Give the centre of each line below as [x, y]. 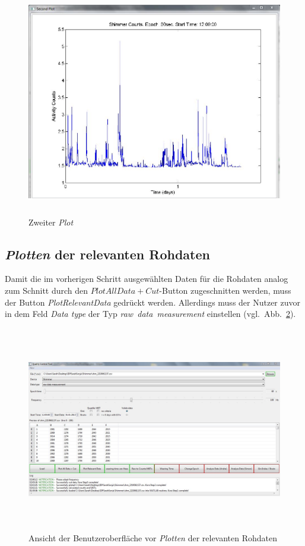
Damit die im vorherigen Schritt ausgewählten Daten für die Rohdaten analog [147, 279]
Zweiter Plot [51, 222]
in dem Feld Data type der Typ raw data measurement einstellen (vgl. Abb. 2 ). [150, 314]
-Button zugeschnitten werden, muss [225, 290]
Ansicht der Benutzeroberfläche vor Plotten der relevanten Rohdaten [153, 538]
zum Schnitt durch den [47, 290]
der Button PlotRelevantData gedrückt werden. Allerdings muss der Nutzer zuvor [153, 302]
